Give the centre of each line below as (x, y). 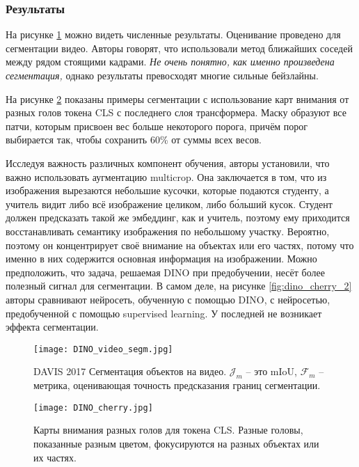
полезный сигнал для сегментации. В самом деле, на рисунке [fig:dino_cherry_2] (179, 286)
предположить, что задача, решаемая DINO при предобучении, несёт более (165, 272)
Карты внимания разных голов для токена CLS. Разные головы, (168, 430)
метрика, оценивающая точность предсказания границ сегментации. (177, 385)
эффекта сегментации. (52, 327)
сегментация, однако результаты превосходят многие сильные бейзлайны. (162, 75)
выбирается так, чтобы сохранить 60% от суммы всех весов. (134, 140)
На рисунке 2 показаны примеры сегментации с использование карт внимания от (177, 98)
